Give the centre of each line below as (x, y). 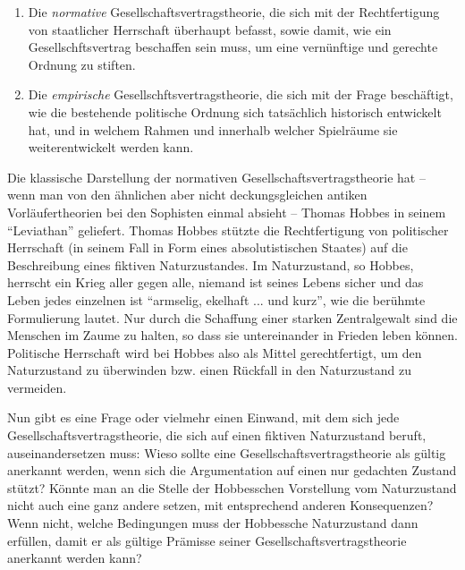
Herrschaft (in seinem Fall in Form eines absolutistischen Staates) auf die (207, 247)
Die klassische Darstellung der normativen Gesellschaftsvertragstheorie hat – (216, 177)
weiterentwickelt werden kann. (111, 147)
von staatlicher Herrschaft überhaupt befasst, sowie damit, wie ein (210, 29)
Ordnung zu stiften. (82, 64)
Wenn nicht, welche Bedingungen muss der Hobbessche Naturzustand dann (213, 523)
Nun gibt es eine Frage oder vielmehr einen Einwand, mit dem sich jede (203, 417)
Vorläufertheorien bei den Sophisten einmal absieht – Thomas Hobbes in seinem (227, 212)
